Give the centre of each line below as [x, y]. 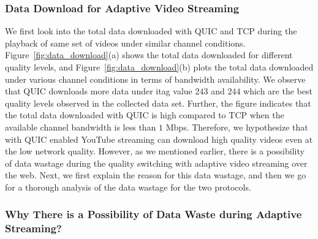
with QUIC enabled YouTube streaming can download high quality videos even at [159, 139]
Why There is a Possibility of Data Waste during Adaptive [153, 214]
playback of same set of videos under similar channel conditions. [125, 43]
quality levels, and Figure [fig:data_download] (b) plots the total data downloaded [159, 67]
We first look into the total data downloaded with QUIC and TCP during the [151, 31]
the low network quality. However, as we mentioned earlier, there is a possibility [155, 151]
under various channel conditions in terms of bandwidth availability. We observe [155, 79]
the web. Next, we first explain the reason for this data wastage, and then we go [156, 175]
